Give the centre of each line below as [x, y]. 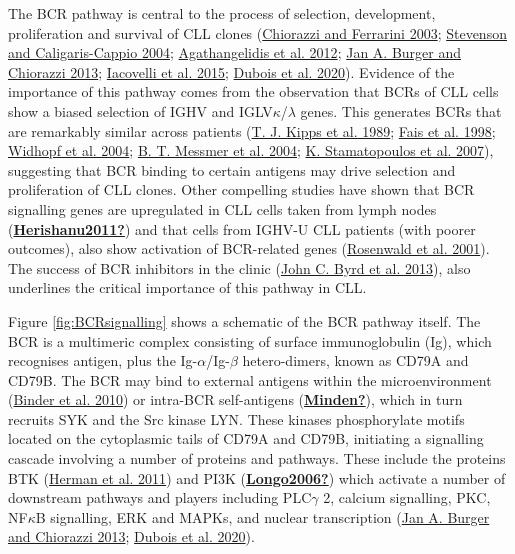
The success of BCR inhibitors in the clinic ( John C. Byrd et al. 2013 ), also [239, 267]
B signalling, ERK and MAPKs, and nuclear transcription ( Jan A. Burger [262, 516]
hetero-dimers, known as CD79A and [355, 360]
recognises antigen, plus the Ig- [103, 360]
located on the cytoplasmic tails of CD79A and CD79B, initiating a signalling [246, 438]
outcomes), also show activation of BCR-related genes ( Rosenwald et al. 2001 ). [249, 248]
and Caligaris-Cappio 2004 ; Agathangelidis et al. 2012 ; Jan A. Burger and [235, 52]
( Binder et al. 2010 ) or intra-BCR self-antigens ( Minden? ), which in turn [235, 399]
